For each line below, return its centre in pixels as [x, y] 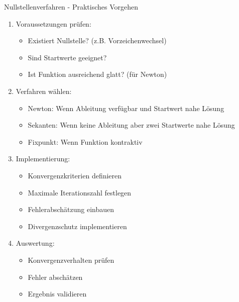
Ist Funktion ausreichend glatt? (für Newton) [97, 74]
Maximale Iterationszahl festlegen [80, 192]
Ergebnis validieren [57, 294]
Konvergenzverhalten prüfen [71, 260]
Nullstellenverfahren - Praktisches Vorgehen [71, 7]
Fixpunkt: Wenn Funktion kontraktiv [85, 141]
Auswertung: [35, 243]
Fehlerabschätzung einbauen [71, 209]
